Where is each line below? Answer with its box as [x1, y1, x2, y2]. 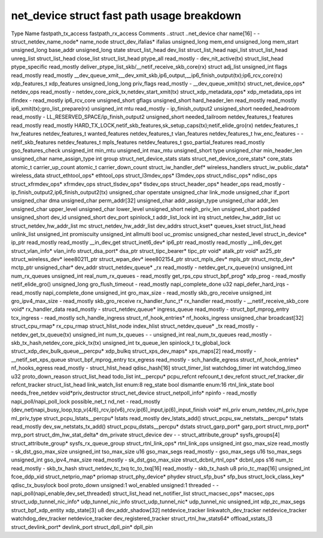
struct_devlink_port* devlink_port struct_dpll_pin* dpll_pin [11, 523, 153, 530]
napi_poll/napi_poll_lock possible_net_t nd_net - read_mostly [11, 398, 161, 405]
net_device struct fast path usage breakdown [11, 9, 242, 22]
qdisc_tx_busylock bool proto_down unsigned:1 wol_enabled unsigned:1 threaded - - [11, 481, 219, 488]
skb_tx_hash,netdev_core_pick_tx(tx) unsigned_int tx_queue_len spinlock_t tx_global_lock [11, 340, 231, 346]
